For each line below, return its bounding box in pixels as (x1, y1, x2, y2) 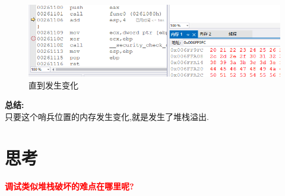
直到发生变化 (28, 78, 78, 91)
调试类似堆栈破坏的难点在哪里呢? (5, 179, 134, 192)
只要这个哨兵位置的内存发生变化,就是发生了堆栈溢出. (5, 110, 209, 123)
